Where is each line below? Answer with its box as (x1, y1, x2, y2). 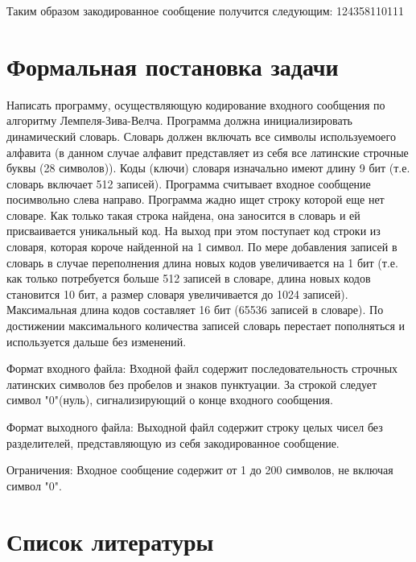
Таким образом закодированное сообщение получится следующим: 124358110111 (6, 2, 405, 19)
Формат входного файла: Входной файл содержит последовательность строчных (6, 360, 398, 377)
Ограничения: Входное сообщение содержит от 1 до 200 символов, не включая (6, 461, 393, 478)
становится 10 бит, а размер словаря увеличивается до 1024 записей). (6, 285, 348, 302)
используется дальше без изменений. (6, 333, 187, 349)
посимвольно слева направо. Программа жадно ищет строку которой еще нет (6, 191, 385, 208)
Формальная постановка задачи (6, 49, 339, 82)
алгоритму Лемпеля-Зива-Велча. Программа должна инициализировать (6, 112, 352, 129)
